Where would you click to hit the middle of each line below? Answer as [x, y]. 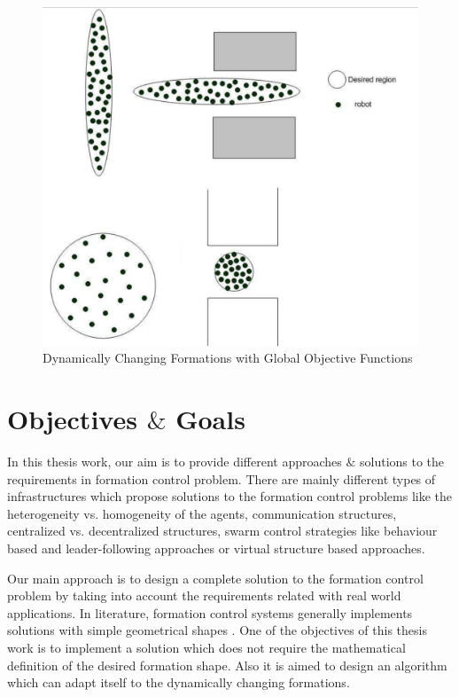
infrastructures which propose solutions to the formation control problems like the [230, 496]
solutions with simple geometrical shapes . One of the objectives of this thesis [217, 630]
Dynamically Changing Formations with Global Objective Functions [228, 358]
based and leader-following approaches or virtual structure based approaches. [216, 548]
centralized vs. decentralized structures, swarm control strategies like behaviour [222, 531]
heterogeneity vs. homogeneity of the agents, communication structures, [202, 513]
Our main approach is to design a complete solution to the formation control [215, 578]
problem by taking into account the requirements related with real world [204, 595]
